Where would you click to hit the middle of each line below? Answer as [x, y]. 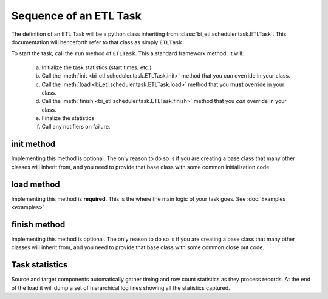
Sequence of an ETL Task [77, 16]
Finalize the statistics [68, 118]
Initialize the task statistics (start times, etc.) [97, 67]
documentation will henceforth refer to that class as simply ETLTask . [97, 42]
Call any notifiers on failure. [76, 127]
